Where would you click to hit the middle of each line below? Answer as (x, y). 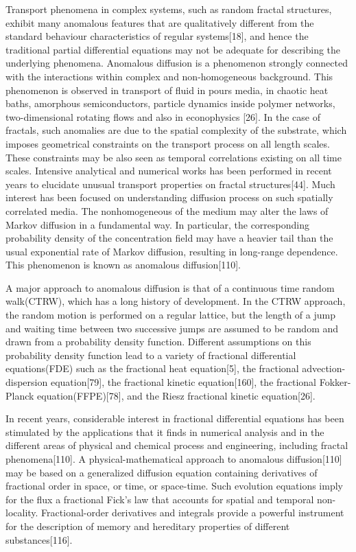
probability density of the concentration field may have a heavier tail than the (169, 238)
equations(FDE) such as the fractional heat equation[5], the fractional (152, 368)
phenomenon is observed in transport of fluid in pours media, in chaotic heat (167, 90)
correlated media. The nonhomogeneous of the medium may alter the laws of (167, 210)
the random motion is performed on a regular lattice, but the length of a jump (170, 315)
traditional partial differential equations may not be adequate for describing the (173, 49)
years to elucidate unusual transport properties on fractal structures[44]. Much (170, 184)
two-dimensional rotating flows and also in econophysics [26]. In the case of (163, 116)
